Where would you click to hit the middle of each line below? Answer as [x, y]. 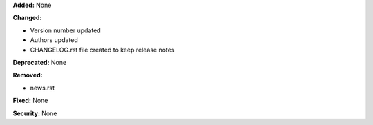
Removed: [28, 75]
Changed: [27, 18]
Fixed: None [30, 101]
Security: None [35, 113]
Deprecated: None [40, 62]
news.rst [42, 88]
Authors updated [54, 40]
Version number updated [65, 30]
